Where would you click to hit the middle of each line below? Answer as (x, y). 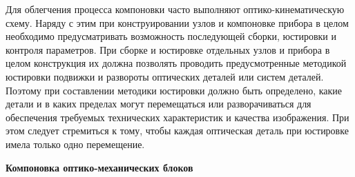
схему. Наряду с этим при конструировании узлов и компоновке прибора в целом (177, 22)
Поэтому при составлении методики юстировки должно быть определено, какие (174, 90)
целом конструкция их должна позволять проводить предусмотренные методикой (176, 63)
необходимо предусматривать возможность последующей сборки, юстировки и (171, 36)
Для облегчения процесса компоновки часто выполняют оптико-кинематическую (175, 9)
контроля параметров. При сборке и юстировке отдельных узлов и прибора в (168, 49)
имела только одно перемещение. (75, 144)
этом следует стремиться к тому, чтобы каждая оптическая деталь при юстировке (177, 131)
